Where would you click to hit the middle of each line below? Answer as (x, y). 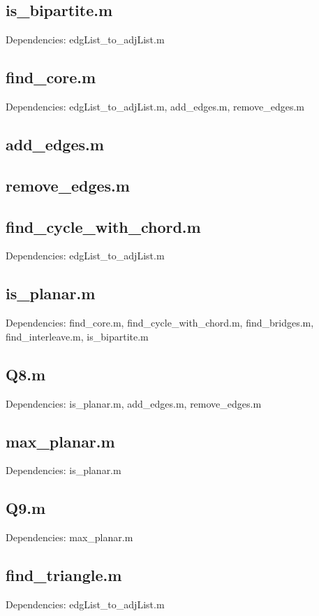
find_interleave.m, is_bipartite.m (77, 336)
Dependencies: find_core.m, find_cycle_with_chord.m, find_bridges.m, (160, 323)
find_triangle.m (64, 575)
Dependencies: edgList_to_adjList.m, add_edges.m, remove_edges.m (155, 106)
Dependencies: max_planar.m (69, 537)
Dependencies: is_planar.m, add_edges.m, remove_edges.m (134, 403)
